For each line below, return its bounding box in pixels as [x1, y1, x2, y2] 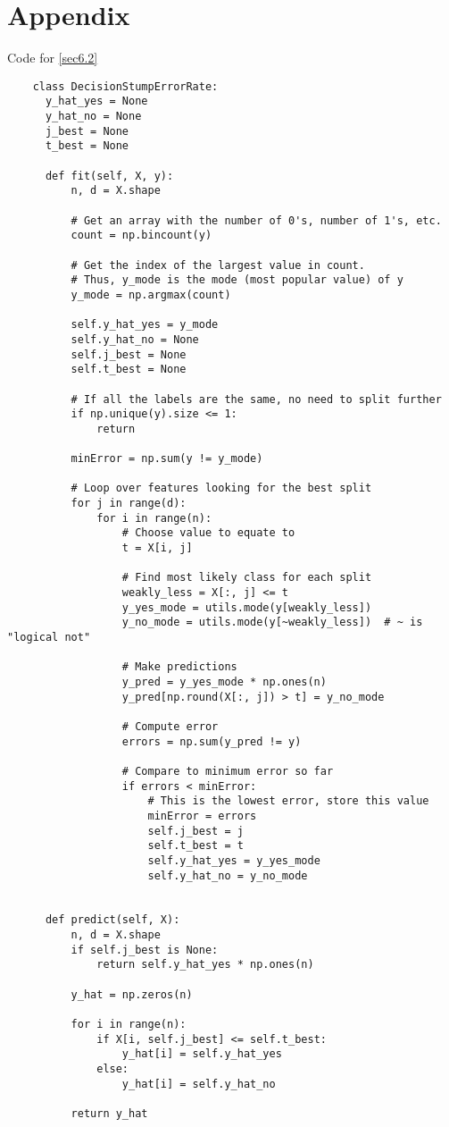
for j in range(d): [71, 497, 187, 510]
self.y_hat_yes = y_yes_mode [147, 854, 320, 867]
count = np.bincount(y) [71, 229, 212, 242]
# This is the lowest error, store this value [147, 795, 429, 808]
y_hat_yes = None [45, 95, 148, 108]
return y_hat [71, 1107, 148, 1120]
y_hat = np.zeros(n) [71, 988, 193, 1001]
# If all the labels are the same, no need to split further [71, 392, 442, 406]
